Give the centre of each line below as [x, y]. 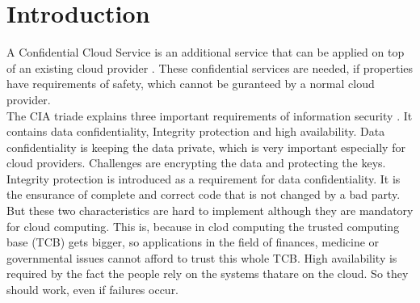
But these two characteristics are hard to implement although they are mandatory [210, 210]
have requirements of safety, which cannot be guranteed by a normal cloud [191, 84]
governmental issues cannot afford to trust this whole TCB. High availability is [202, 257]
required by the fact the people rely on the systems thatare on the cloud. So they [208, 274]
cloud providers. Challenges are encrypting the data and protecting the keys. [196, 163]
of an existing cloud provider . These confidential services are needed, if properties [210, 67]
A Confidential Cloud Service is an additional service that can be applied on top [206, 52]
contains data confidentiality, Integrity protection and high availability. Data [196, 131]
